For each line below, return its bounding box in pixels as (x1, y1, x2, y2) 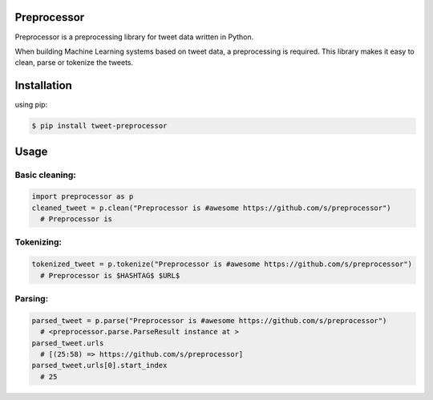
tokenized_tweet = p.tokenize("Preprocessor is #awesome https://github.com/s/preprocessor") (31, 260, 413, 269)
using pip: (14, 100, 48, 110)
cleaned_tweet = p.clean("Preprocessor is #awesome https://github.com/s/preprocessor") (31, 203, 392, 212)
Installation (14, 79, 72, 92)
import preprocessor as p (31, 192, 134, 201)
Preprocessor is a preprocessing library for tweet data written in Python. (14, 32, 254, 42)
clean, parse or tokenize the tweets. (14, 58, 134, 67)
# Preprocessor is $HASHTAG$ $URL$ (40, 271, 180, 280)
